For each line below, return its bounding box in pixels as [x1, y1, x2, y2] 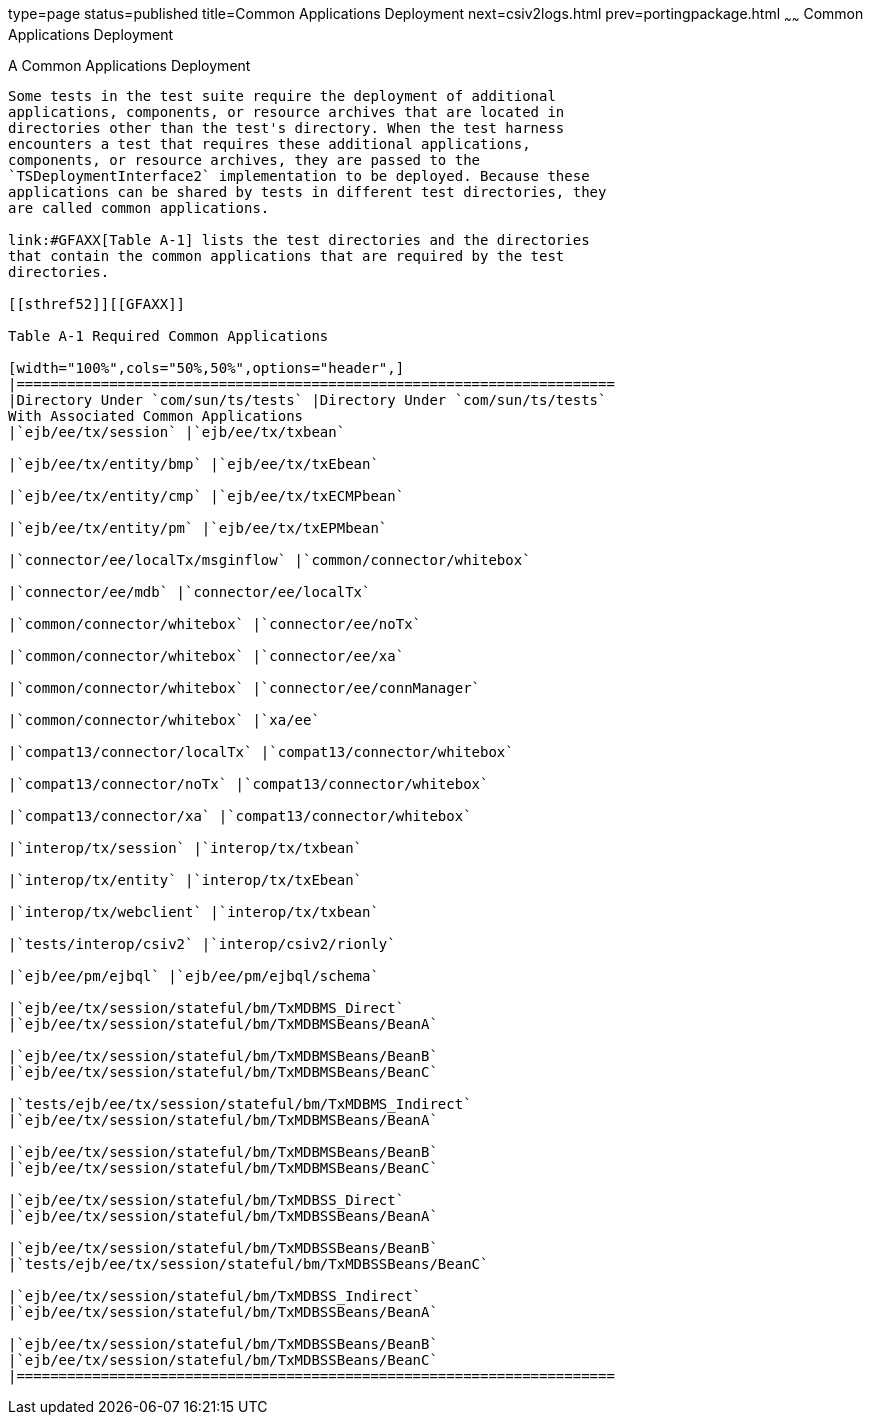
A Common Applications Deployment [8, 56, 251, 74]
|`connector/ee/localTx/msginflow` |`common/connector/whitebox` [8, 551, 531, 568]
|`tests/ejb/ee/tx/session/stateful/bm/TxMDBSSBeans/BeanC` [8, 1255, 489, 1272]
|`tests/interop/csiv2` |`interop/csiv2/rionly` [8, 935, 396, 952]
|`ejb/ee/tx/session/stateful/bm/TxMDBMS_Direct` [8, 999, 405, 1016]
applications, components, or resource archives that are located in [8, 103, 565, 120]
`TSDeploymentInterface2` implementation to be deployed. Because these [8, 167, 590, 184]
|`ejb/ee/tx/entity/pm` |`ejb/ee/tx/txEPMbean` [8, 519, 388, 536]
